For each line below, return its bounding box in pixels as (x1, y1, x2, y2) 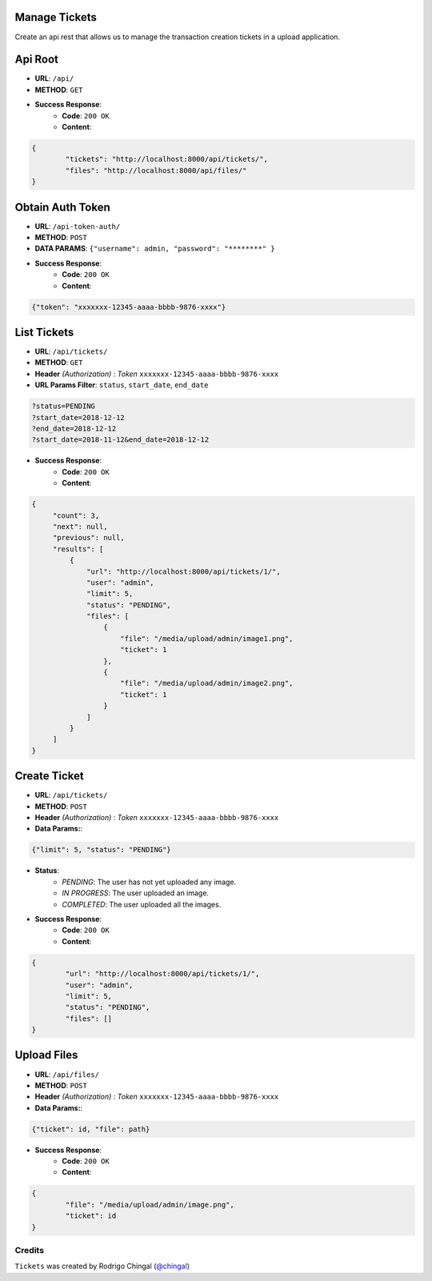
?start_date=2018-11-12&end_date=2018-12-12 (31, 435, 210, 444)
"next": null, (52, 522, 108, 531)
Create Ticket (14, 769, 84, 783)
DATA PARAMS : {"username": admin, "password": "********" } (34, 244, 275, 254)
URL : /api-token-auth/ (34, 221, 121, 231)
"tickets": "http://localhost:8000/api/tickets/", (65, 154, 268, 164)
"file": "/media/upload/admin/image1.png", (120, 634, 294, 643)
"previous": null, (52, 533, 126, 542)
